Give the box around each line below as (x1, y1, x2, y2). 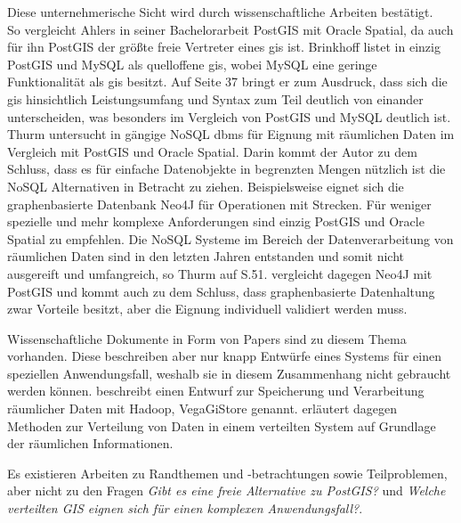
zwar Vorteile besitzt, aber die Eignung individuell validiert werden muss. (7, 299, 408, 318)
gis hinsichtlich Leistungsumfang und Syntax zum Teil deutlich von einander (7, 89, 424, 108)
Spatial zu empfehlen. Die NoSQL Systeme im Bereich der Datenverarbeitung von (7, 229, 454, 248)
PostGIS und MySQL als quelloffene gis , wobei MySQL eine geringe (7, 54, 377, 73)
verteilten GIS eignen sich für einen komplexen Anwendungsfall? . (7, 499, 363, 518)
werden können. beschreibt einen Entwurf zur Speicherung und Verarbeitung (7, 381, 425, 400)
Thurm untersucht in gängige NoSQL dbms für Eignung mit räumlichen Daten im (7, 125, 455, 143)
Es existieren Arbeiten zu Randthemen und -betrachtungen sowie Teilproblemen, (7, 463, 448, 482)
